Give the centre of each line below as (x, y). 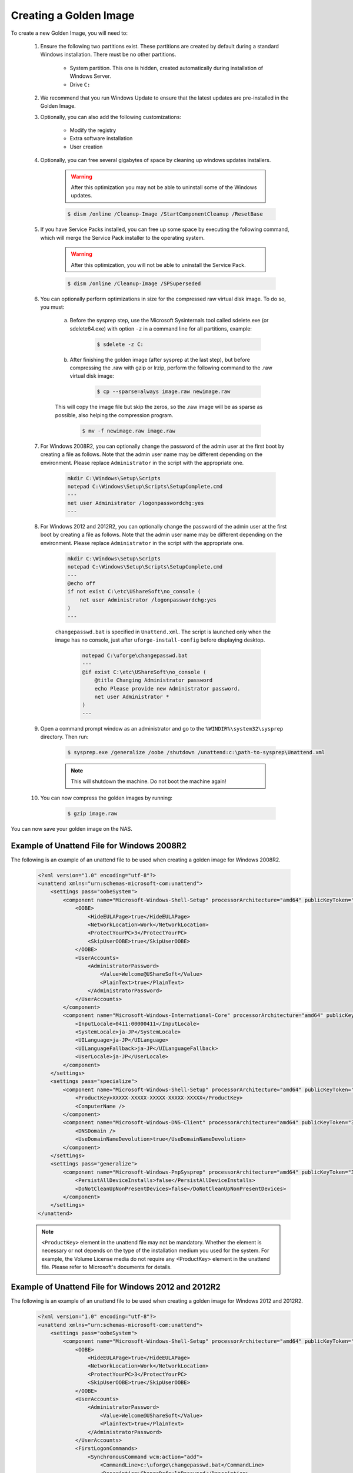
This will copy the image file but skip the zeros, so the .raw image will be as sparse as (159, 407)
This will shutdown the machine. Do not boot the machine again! (149, 781)
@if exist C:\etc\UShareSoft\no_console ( (144, 672)
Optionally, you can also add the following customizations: (111, 117)
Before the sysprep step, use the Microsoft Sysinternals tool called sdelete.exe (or (169, 321)
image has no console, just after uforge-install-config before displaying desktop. (160, 640)
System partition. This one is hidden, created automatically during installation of (166, 68)
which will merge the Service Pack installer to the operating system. (123, 237)
